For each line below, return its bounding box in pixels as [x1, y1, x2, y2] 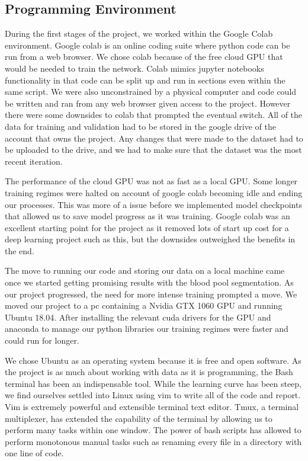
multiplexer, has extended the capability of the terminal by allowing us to [5, 412, 272, 424]
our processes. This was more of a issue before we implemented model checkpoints [5, 198, 302, 210]
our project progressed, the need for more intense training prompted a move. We [5, 287, 297, 300]
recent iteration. [5, 155, 63, 167]
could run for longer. [5, 334, 79, 347]
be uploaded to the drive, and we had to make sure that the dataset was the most [5, 143, 302, 156]
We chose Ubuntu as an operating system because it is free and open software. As [5, 354, 301, 366]
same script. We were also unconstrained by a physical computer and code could [5, 85, 297, 98]
